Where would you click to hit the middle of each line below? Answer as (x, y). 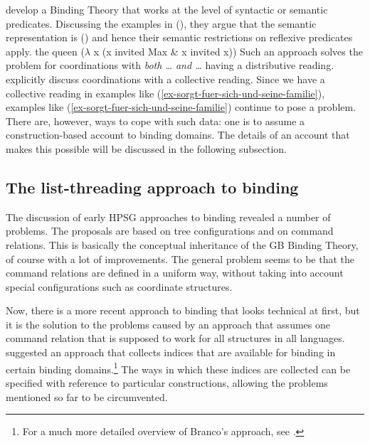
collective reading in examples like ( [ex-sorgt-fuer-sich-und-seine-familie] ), (165, 93)
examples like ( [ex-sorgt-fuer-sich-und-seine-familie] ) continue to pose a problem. (181, 107)
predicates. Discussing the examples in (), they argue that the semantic (161, 23)
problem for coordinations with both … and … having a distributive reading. (170, 65)
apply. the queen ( (45, 51)
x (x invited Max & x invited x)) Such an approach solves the (228, 51)
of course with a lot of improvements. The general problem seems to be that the (180, 258)
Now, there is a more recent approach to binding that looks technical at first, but (183, 310)
